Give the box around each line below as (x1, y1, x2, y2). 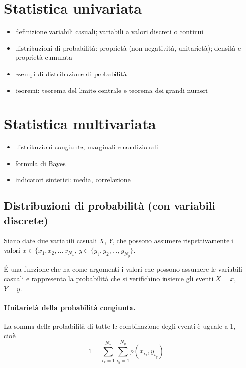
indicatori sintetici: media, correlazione (15, 174, 131, 184)
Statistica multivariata (4, 113, 156, 133)
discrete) (4, 212, 49, 227)
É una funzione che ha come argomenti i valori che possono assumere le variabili (4, 264, 243, 274)
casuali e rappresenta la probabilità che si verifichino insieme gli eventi (4, 273, 213, 283)
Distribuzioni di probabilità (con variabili (4, 198, 215, 213)
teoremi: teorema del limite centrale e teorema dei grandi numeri (15, 85, 208, 95)
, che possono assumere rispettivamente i (113, 235, 233, 245)
